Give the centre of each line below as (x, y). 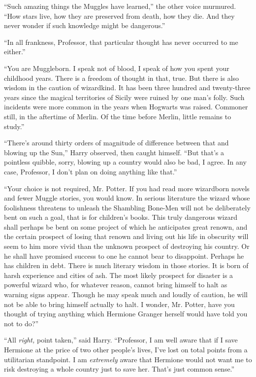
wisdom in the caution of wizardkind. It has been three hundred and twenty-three (127, 87)
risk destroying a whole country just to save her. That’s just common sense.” (119, 369)
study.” (14, 126)
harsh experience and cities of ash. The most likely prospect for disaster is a (119, 275)
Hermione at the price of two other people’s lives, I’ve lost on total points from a (126, 349)
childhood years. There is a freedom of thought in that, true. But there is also (122, 78)
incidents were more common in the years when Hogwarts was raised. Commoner (126, 107)
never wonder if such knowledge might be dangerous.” (85, 25)
